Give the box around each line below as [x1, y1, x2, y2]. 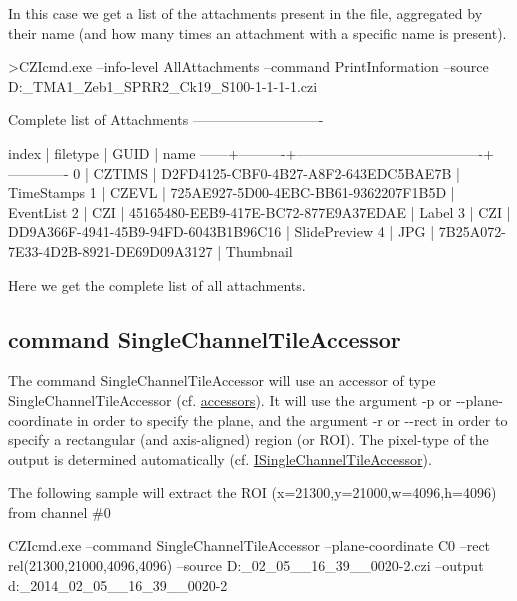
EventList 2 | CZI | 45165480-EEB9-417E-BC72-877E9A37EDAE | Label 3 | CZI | [8, 201, 511, 222]
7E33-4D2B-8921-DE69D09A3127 [8, 240, 213, 261]
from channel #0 [8, 501, 111, 522]
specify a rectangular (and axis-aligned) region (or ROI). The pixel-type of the [8, 429, 489, 450]
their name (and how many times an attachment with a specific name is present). [8, 22, 507, 43]
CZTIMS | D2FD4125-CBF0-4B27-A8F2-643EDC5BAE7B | [93, 162, 460, 183]
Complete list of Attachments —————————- [8, 109, 324, 130]
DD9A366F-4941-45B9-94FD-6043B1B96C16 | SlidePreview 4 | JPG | [8, 221, 435, 242]
